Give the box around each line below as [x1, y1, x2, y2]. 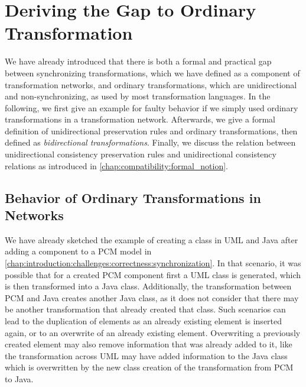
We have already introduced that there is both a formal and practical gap [5, 55, 272, 67]
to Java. [5, 372, 34, 385]
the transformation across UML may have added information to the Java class [5, 349, 288, 362]
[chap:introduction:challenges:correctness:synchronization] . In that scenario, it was [5, 257, 301, 269]
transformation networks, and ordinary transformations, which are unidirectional [5, 78, 297, 91]
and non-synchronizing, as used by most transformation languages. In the [5, 90, 271, 102]
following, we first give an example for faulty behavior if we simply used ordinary [5, 101, 298, 114]
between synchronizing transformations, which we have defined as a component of [5, 66, 300, 79]
